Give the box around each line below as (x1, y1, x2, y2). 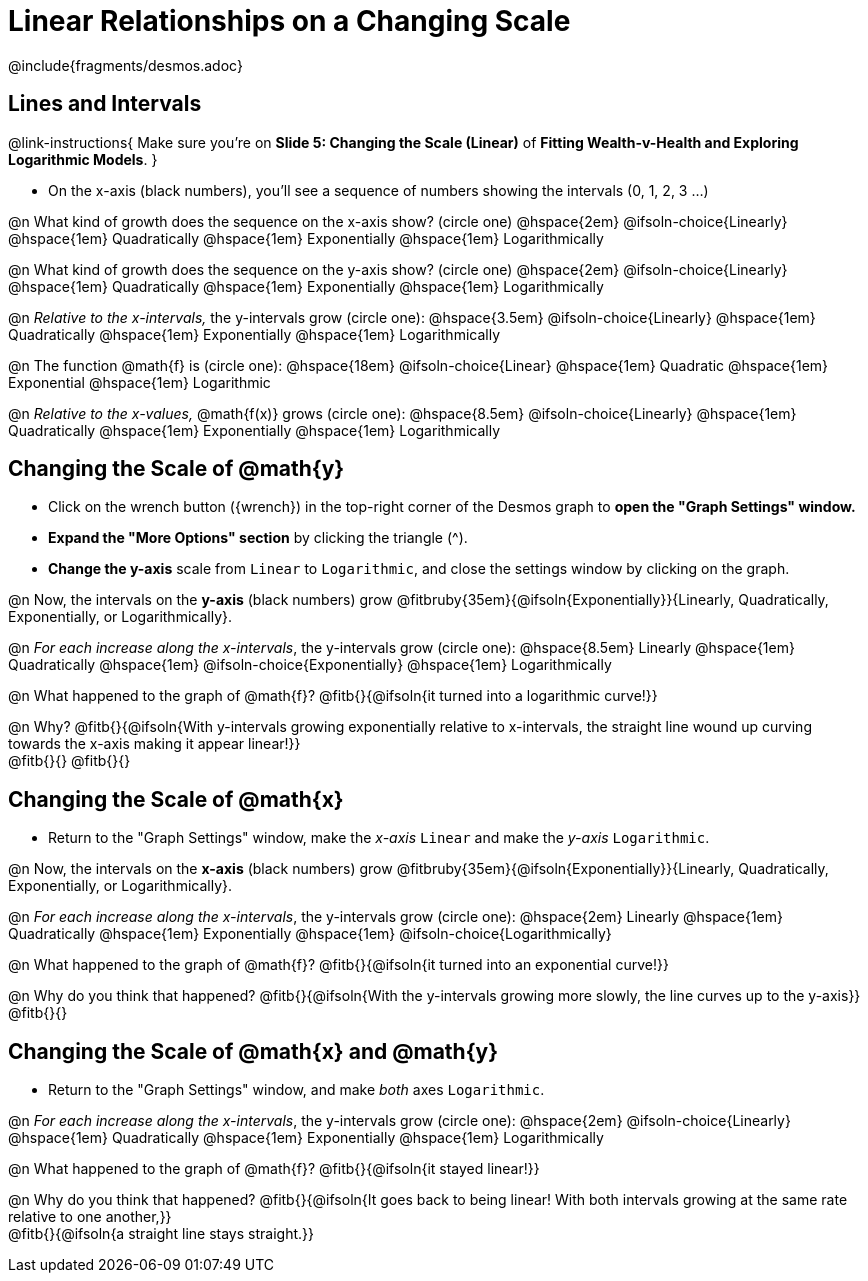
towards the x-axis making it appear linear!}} (8, 735, 301, 753)
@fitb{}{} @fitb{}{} (8, 752, 131, 770)
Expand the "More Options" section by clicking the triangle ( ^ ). (48, 529, 468, 547)
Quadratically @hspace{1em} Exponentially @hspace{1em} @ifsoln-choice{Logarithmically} (8, 925, 612, 943)
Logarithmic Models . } (8, 150, 158, 168)
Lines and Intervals (8, 91, 202, 117)
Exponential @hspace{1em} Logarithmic (8, 373, 271, 391)
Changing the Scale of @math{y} (8, 456, 345, 482)
